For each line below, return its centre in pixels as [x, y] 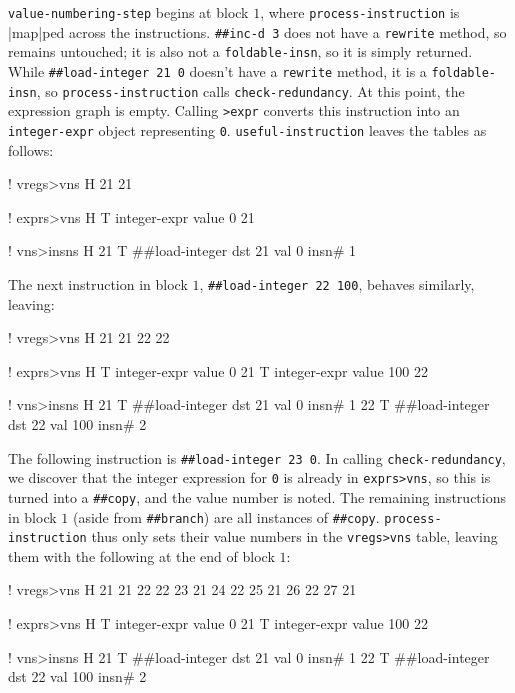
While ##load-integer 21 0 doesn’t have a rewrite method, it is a [217, 70]
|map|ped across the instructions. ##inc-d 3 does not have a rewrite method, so [257, 31]
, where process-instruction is [360, 12]
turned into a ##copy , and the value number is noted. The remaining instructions [257, 496]
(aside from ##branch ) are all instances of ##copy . [226, 516]
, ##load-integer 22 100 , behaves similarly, [337, 283]
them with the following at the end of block [141, 555]
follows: [31, 149]
